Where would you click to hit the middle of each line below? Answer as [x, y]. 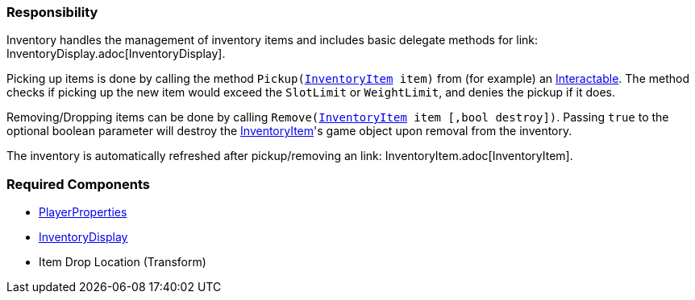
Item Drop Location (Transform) [123, 262]
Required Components [78, 184]
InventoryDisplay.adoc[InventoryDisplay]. [116, 54]
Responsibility [52, 12]
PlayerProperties [83, 212]
